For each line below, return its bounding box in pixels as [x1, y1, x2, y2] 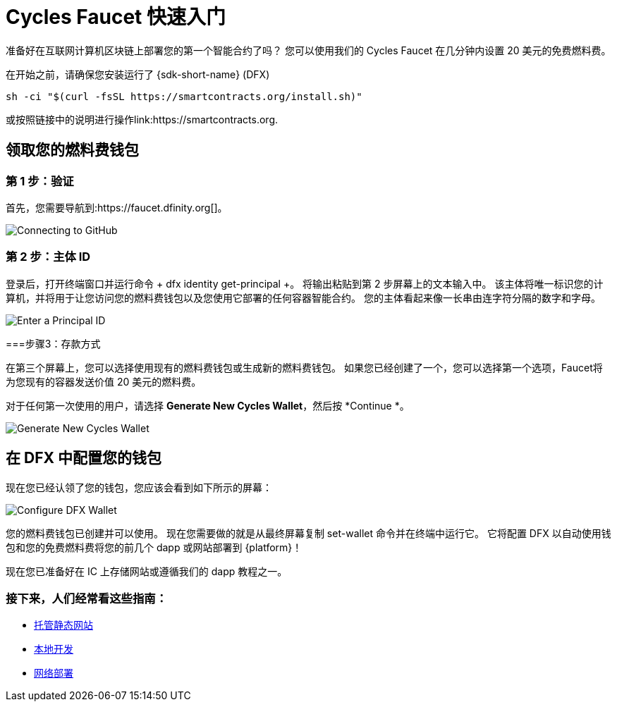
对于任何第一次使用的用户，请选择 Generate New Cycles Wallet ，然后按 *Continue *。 [6, 399, 410, 412]
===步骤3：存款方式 [6, 337, 101, 350]
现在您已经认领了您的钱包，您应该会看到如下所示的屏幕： [6, 481, 272, 493]
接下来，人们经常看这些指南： [6, 591, 168, 605]
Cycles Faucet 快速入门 [6, 5, 226, 29]
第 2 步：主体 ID [6, 250, 91, 264]
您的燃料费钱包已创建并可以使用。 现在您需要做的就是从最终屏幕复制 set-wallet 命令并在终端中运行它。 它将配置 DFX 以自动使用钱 [6, 527, 611, 539]
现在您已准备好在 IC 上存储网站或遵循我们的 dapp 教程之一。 [6, 565, 288, 577]
